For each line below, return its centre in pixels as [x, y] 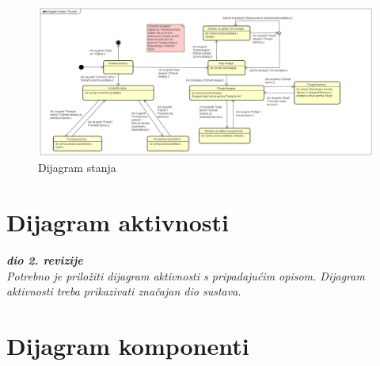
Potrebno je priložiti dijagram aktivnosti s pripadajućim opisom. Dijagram [186, 275]
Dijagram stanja [77, 168]
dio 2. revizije [45, 259]
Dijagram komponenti [128, 345]
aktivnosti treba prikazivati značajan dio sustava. [124, 291]
